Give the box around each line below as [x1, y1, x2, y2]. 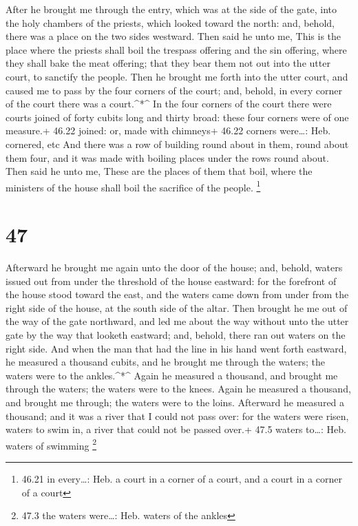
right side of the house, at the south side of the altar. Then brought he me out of [6, 300, 348, 315]
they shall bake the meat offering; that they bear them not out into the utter [6, 56, 330, 70]
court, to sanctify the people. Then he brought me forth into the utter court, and [6, 69, 348, 83]
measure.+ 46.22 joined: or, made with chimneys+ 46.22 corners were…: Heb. [6, 123, 331, 138]
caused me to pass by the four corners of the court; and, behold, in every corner [6, 83, 343, 97]
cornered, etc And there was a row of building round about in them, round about [6, 136, 349, 151]
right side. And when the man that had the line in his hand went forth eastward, [6, 341, 347, 355]
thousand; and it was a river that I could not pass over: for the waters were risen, [6, 408, 349, 423]
